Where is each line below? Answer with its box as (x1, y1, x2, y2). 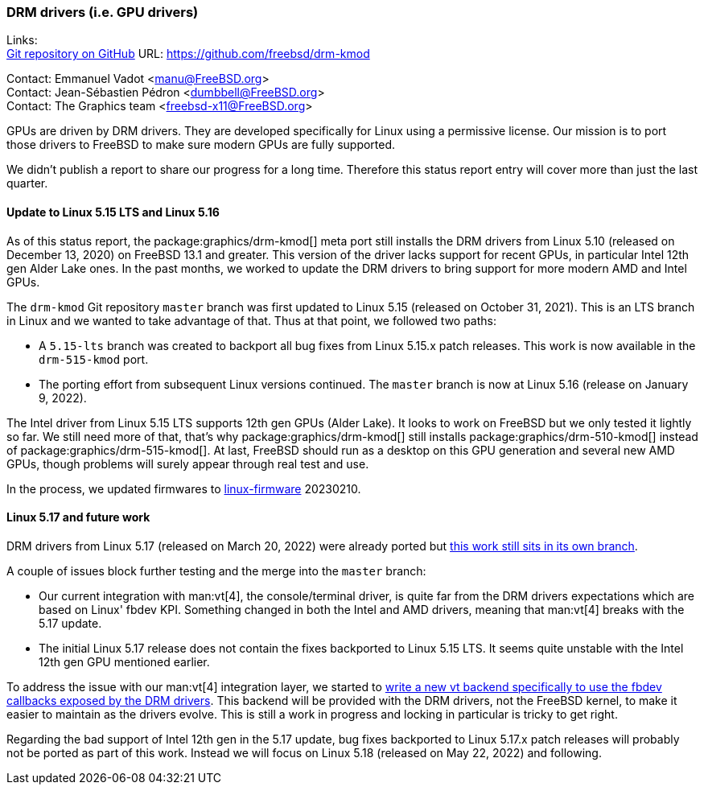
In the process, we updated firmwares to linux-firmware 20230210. (6, 481, 361, 496)
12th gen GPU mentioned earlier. (39, 654, 210, 669)
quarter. (6, 176, 48, 191)
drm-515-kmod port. (39, 352, 149, 366)
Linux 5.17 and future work (6, 510, 150, 525)
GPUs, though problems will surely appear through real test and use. (6, 456, 369, 471)
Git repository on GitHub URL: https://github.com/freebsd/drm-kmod (6, 47, 370, 61)
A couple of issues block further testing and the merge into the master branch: (6, 563, 426, 578)
